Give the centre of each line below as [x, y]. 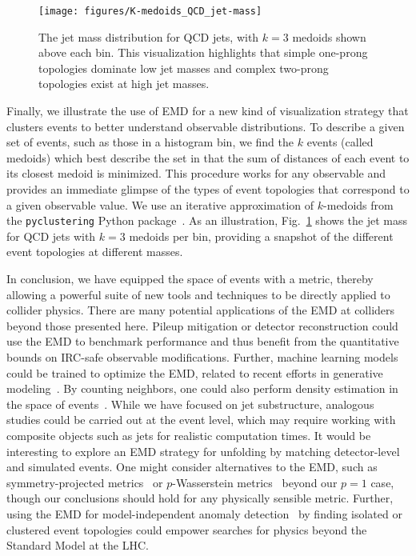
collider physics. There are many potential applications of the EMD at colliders [201, 310]
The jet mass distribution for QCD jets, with [149, 36]
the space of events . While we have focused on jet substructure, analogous [190, 404]
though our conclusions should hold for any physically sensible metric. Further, [200, 498]
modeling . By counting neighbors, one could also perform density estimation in [202, 388]
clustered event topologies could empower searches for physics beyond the [187, 529]
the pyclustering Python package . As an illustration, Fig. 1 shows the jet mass [207, 220]
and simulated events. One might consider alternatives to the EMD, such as [192, 467]
